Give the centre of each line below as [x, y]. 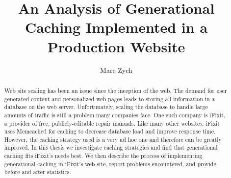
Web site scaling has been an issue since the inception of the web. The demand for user [115, 90]
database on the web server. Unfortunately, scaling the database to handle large [106, 107]
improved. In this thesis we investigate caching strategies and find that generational [111, 147]
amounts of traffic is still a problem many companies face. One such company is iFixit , [115, 115]
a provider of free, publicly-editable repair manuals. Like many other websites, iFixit [112, 123]
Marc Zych [116, 70]
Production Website [116, 46]
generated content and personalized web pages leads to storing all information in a [109, 99]
